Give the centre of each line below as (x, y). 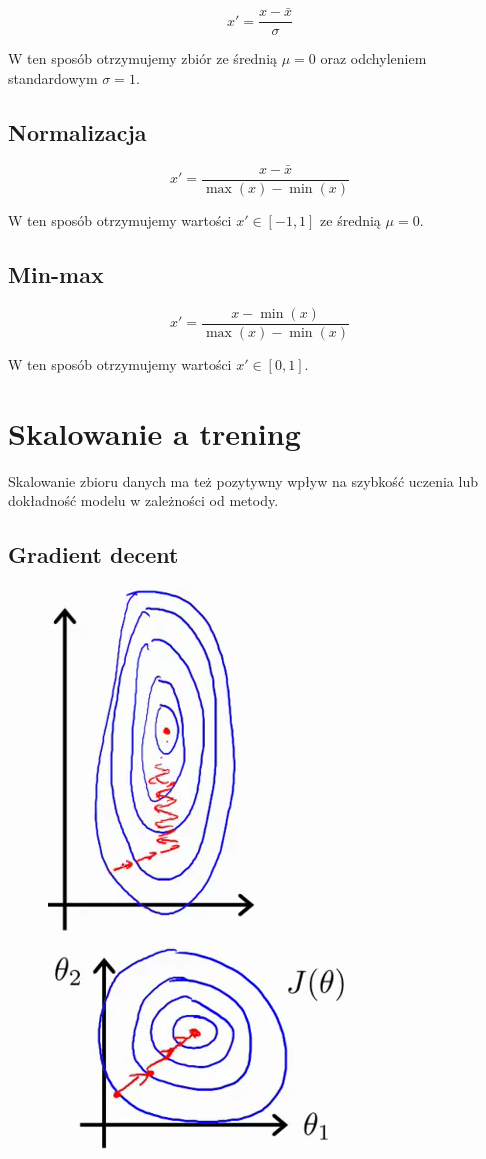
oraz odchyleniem (373, 58)
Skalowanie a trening (154, 432)
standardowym (53, 77)
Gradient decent (93, 554)
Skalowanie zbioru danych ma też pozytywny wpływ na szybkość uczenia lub (243, 480)
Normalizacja (77, 131)
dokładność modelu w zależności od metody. (143, 500)
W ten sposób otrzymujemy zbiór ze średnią (143, 58)
